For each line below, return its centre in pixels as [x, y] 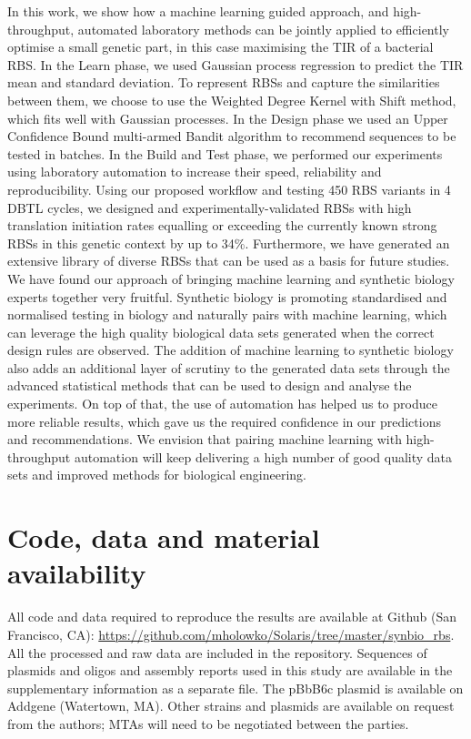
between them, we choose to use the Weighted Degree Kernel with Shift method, [232, 100]
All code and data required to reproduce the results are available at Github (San [232, 617]
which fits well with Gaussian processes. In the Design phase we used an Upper [228, 118]
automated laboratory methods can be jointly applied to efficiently [263, 29]
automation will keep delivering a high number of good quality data [263, 456]
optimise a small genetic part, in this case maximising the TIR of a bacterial [220, 47]
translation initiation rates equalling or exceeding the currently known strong [222, 225]
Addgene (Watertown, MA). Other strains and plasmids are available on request [231, 706]
